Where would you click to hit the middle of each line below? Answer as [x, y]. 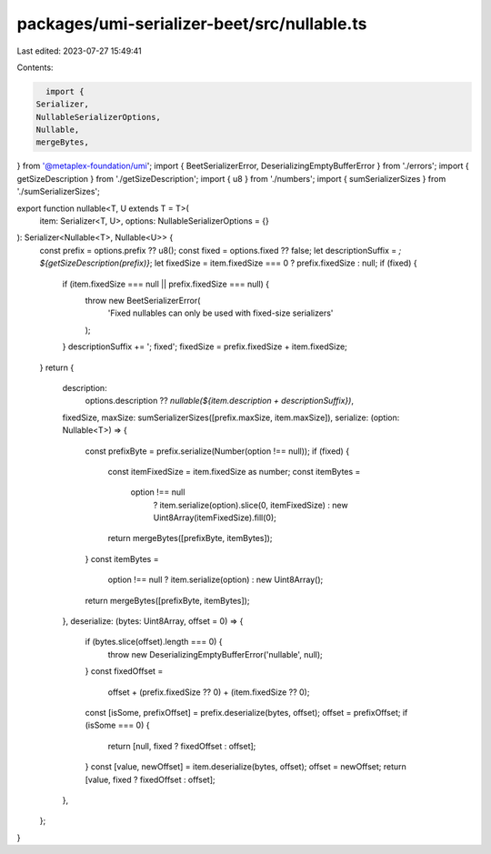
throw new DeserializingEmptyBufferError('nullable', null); [215, 654]
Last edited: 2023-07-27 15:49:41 [80, 51]
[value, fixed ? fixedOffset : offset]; [150, 779]
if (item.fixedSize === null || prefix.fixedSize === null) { [166, 284]
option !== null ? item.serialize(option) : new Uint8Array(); [215, 580]
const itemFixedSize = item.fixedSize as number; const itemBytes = [234, 471]
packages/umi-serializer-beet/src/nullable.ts [192, 24]
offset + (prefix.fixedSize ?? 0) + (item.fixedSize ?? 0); [209, 692]
